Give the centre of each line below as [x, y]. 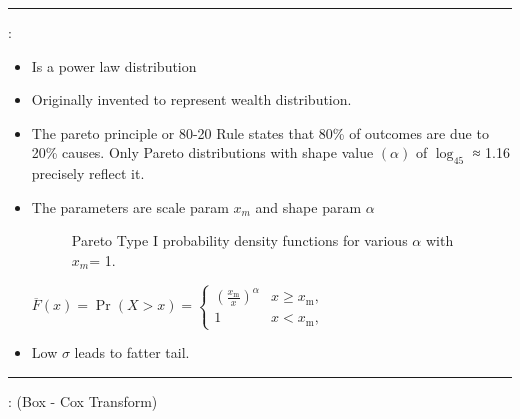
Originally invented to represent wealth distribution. [191, 99]
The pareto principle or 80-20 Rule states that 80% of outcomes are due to [260, 132]
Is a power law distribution [114, 65]
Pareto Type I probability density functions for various [239, 240]
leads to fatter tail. [132, 352]
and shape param [308, 206]
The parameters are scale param [130, 206]
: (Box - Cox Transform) [83, 400]
